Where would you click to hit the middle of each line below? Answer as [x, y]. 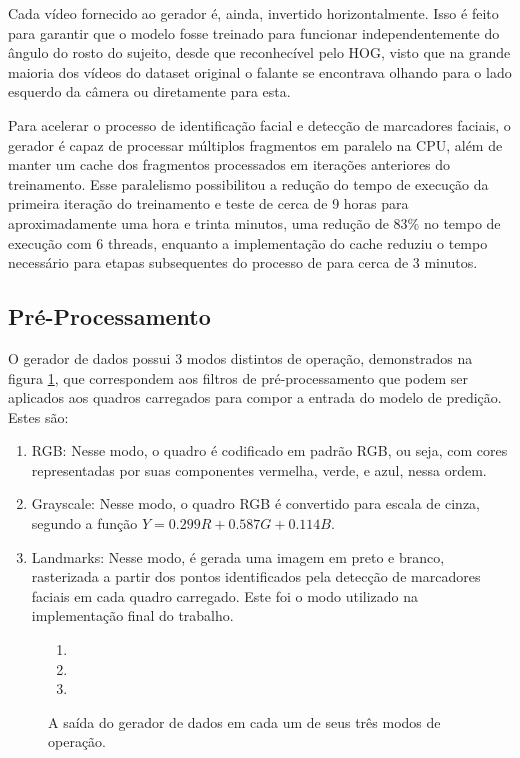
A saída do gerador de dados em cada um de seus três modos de [244, 721]
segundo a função [84, 523]
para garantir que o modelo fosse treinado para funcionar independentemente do [254, 32]
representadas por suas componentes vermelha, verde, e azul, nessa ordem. [259, 469]
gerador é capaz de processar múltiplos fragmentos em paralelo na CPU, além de [255, 144]
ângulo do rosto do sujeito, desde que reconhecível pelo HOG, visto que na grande [259, 52]
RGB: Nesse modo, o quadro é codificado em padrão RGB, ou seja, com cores [269, 450]
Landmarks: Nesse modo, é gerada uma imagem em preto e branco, [238, 556]
